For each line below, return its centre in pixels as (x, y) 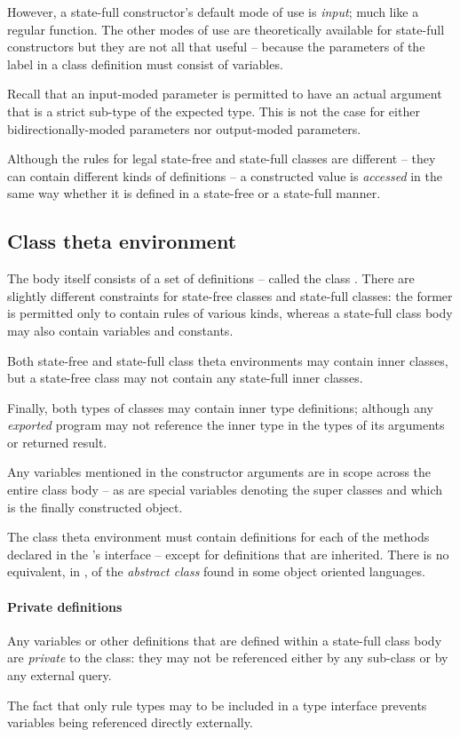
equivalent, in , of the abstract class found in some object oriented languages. (216, 571)
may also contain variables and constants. (120, 330)
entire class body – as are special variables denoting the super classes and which (225, 490)
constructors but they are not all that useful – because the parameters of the (216, 47)
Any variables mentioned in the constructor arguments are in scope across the (219, 472)
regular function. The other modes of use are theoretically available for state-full (226, 29)
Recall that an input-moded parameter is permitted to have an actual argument (225, 94)
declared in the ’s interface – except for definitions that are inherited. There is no (228, 554)
